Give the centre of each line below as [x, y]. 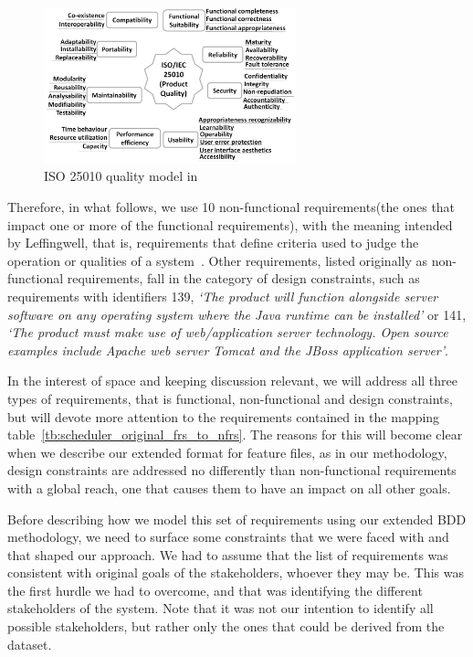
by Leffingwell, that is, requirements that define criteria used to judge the [213, 243]
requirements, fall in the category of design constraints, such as [243, 278]
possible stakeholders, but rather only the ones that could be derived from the [226, 626]
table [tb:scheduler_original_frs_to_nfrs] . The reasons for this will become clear [235, 434]
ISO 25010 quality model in [121, 176]
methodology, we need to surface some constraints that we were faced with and [228, 537]
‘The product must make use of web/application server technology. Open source [228, 332]
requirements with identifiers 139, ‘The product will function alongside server [223, 296]
